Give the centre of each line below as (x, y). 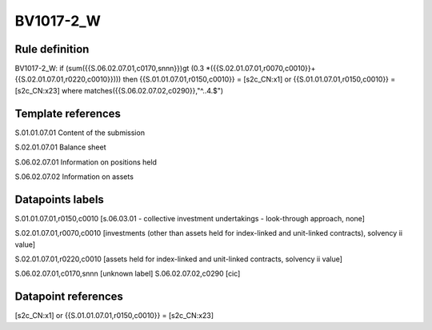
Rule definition (52, 49)
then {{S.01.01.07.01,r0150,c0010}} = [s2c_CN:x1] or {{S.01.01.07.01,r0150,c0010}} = (259, 79)
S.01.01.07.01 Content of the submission (80, 133)
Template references (68, 113)
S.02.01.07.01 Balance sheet (60, 147)
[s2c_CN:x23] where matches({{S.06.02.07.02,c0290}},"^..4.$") (119, 90)
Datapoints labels (59, 199)
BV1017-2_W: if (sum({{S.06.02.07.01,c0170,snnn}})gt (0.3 (109, 69)
